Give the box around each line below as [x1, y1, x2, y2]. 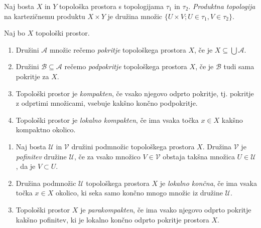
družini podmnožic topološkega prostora [71, 141, 195, 151]
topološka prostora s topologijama [59, 1, 164, 11]
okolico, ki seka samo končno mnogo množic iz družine [55, 187, 223, 198]
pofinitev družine [16, 151, 67, 161]
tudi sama [223, 61, 254, 72]
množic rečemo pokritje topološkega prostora [49, 44, 186, 55]
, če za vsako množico [74, 151, 141, 161]
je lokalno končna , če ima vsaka [160, 177, 257, 188]
